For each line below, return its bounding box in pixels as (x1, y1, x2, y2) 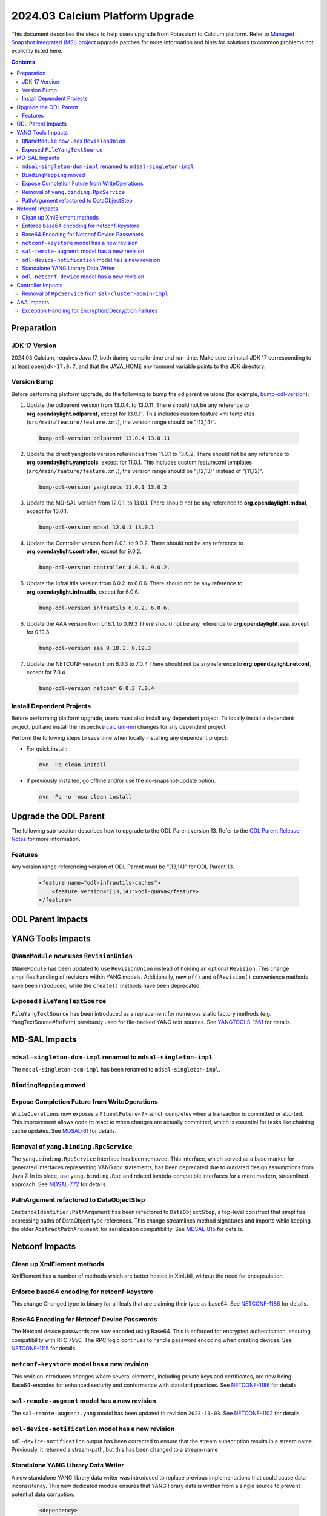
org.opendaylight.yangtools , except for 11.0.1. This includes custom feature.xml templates (26, 458, 253, 466)
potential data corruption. (11, 1491, 75, 1498)
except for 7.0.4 (26, 669, 66, 676)
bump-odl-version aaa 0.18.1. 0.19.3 (39, 645, 151, 652)
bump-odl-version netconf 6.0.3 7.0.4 (39, 685, 154, 692)
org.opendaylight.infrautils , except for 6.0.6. (26, 588, 140, 595)
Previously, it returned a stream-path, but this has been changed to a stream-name (11, 1446, 218, 1454)
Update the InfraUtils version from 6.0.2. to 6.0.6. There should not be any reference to (26, 580, 243, 587)
